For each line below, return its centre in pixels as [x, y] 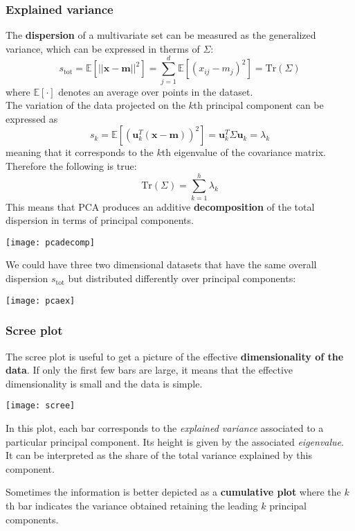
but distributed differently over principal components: [182, 278]
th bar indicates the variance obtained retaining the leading [132, 505]
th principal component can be [258, 105]
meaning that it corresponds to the [80, 152]
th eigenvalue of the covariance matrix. [244, 152]
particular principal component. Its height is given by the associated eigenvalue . [175, 441]
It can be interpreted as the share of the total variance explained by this [159, 455]
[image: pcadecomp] [50, 242]
